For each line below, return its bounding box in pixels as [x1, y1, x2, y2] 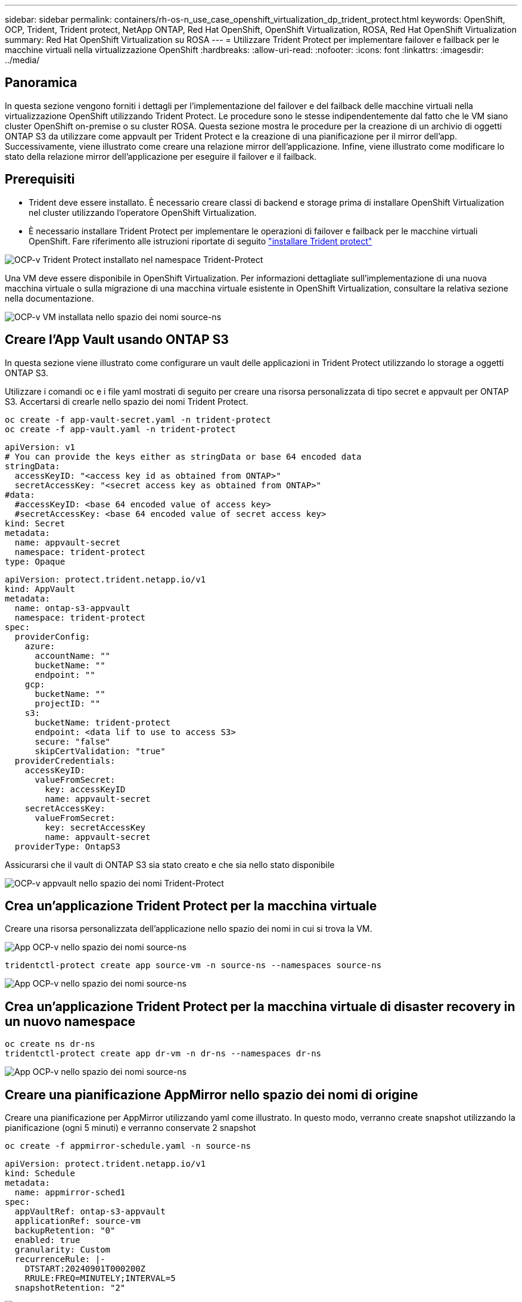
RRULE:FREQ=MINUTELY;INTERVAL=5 [24, 1273, 176, 1284]
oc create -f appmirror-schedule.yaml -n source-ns [5, 1141, 251, 1151]
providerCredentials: [14, 755, 116, 765]
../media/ [5, 55, 40, 65]
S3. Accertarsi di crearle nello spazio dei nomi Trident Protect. [5, 396, 248, 407]
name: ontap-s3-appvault [14, 603, 130, 613]
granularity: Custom [14, 1245, 111, 1255]
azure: [24, 641, 55, 651]
